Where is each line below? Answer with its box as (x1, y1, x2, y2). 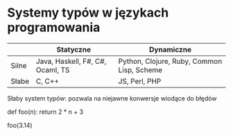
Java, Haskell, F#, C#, (35, 56, 107, 66)
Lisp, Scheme (118, 65, 163, 74)
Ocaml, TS (35, 65, 70, 74)
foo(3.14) (7, 121, 33, 129)
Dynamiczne (148, 44, 192, 54)
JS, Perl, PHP (118, 76, 162, 86)
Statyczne (56, 44, 92, 54)
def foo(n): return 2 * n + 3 (7, 108, 84, 116)
